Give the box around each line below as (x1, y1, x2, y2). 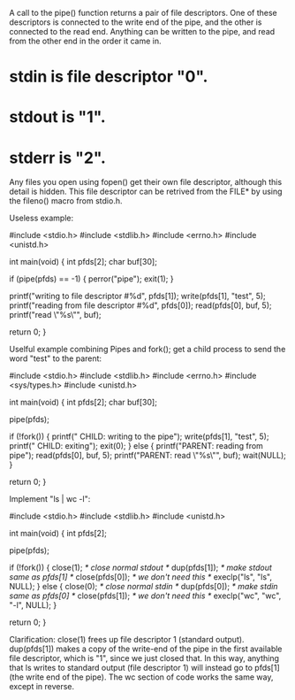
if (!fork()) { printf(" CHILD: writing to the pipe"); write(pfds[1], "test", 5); (9, 431, 269, 442)
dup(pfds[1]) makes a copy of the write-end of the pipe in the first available (9, 643, 283, 654)
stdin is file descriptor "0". (9, 66, 208, 87)
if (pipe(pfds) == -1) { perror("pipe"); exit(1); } (9, 273, 174, 284)
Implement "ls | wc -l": (9, 494, 91, 504)
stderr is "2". (9, 148, 106, 167)
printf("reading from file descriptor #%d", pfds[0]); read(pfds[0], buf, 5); (9, 300, 272, 311)
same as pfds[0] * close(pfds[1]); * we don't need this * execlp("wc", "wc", (9, 590, 282, 601)
